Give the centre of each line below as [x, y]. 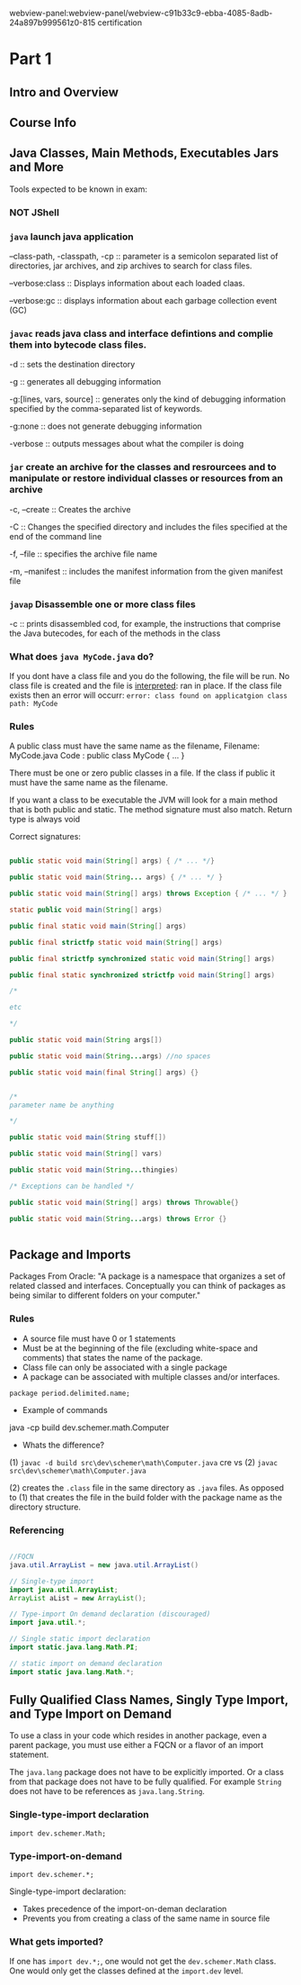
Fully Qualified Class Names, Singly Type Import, [149, 1700]
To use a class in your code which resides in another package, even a [138, 1736]
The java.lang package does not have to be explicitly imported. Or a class [147, 1772]
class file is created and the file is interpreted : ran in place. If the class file [146, 686]
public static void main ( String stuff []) [88, 1138]
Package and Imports [70, 1255]
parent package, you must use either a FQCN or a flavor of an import [137, 1745]
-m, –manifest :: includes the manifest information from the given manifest [146, 571]
